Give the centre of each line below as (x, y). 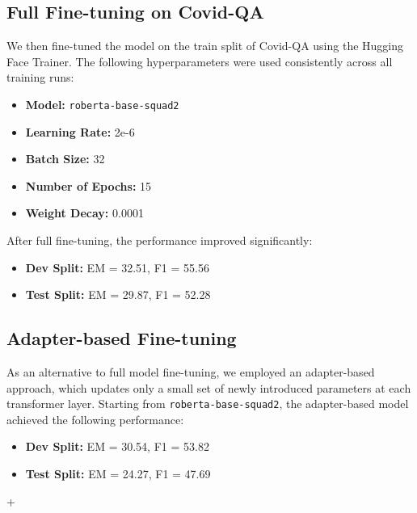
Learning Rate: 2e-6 (80, 131)
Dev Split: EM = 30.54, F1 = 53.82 (117, 446)
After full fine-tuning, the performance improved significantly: (160, 240)
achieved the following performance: (95, 419)
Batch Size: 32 (65, 159)
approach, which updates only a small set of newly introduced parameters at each (209, 387)
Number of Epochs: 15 (88, 185)
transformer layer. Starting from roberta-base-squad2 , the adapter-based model (208, 404)
